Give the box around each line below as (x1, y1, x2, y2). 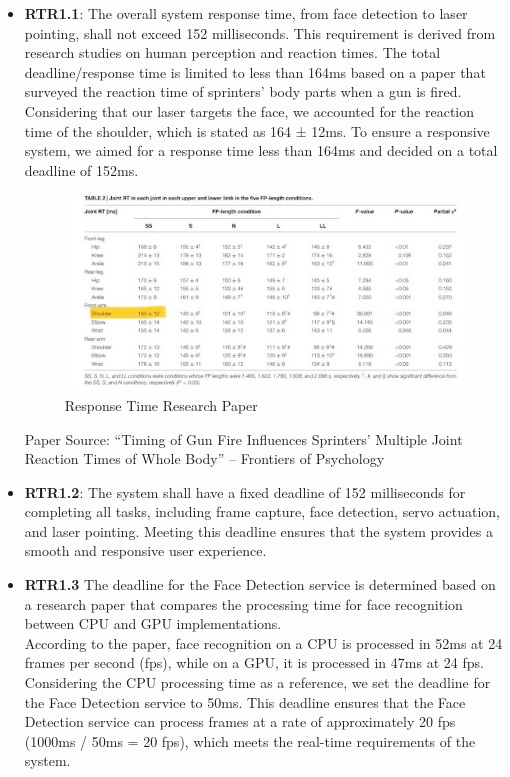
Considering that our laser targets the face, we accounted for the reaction (24, 100, 475, 121)
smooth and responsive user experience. (24, 540, 267, 561)
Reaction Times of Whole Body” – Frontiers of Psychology (24, 448, 385, 469)
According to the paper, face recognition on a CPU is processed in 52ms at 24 (24, 632, 503, 653)
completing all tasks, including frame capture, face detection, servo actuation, (24, 501, 500, 522)
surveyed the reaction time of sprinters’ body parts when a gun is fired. (24, 81, 462, 102)
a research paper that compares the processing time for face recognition (24, 593, 463, 614)
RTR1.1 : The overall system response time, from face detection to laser (24, 3, 468, 23)
